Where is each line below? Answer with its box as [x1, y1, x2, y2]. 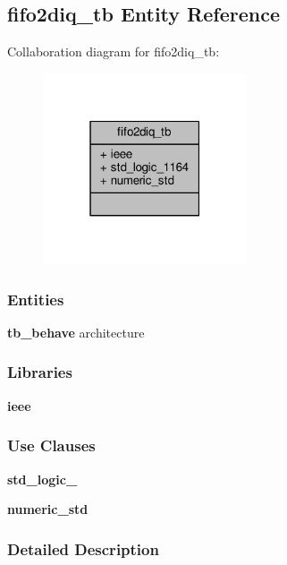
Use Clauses [7, 434, 96, 457]
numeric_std [7, 500, 89, 518]
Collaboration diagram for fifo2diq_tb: [7, 42, 220, 61]
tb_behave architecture [7, 322, 145, 341]
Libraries [7, 361, 72, 383]
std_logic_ [7, 469, 78, 488]
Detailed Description [7, 537, 159, 560]
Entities [7, 287, 64, 310]
